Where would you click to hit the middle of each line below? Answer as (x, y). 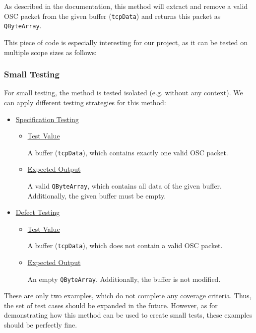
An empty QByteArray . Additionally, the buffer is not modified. (124, 279)
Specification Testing (47, 119)
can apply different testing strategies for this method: (85, 102)
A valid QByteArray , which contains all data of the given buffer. (125, 185)
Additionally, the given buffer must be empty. (97, 195)
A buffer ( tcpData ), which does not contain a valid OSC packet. (125, 245)
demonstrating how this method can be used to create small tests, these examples (128, 315)
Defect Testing (38, 212)
